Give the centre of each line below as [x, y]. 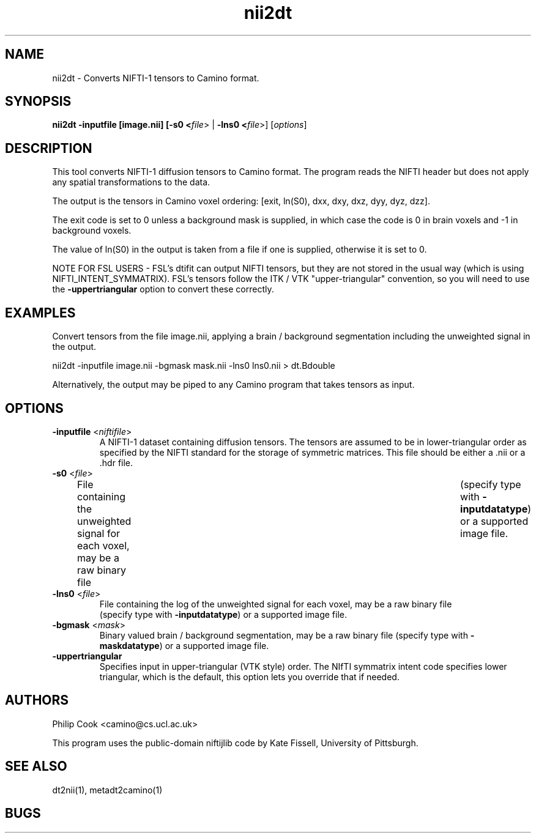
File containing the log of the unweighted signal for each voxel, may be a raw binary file [276, 604]
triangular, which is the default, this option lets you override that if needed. [249, 677]
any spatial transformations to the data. [131, 182]
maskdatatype [129, 645]
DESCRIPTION [49, 148]
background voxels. [92, 231]
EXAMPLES [40, 313]
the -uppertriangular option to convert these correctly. [163, 289]
